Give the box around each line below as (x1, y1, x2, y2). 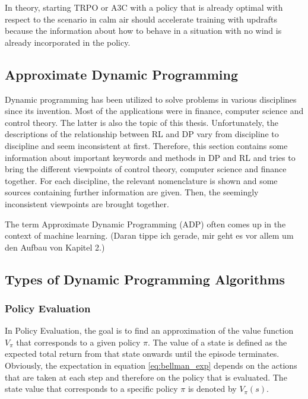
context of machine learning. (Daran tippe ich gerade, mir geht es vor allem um (5, 229, 294, 242)
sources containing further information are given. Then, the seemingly (5, 186, 259, 198)
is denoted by (188, 382, 237, 395)
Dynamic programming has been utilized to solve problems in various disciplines (5, 93, 297, 105)
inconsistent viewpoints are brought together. (5, 197, 169, 210)
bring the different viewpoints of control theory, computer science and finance (5, 163, 287, 175)
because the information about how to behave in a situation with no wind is (5, 24, 282, 37)
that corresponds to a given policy (16, 335, 141, 348)
